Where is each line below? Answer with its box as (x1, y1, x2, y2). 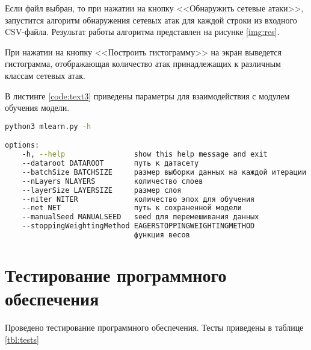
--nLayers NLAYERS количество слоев (22, 177, 203, 186)
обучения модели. (5, 101, 70, 114)
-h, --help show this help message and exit (22, 150, 268, 159)
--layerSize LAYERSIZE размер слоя (22, 186, 182, 195)
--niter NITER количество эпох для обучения (22, 195, 255, 204)
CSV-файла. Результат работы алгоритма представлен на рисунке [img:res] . (5, 25, 280, 38)
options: (5, 141, 40, 150)
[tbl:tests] (5, 333, 39, 345)
